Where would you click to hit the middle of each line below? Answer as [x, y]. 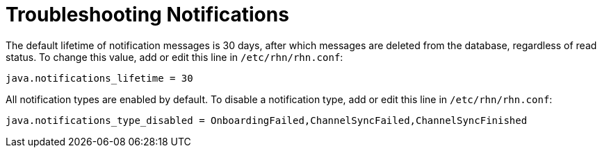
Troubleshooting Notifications [147, 15]
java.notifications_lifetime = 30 [99, 78]
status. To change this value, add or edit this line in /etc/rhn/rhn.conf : [174, 57]
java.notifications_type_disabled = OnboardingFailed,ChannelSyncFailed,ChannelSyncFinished [267, 120]
